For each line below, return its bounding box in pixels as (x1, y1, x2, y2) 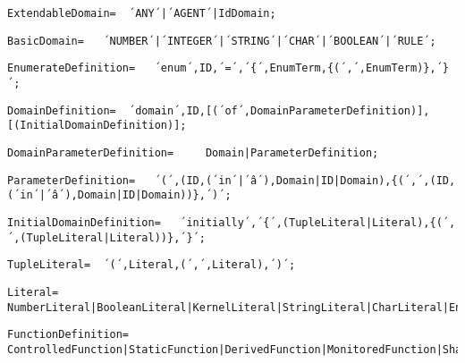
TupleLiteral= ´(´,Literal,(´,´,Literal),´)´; (7, 258, 296, 272)
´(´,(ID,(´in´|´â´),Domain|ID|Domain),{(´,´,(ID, (154, 173, 456, 187)
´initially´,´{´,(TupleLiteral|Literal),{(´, (180, 215, 456, 229)
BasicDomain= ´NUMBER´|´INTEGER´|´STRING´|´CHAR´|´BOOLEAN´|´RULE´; (7, 34, 436, 47)
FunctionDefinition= (7, 328, 130, 342)
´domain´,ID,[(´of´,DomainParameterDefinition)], (129, 104, 430, 117)
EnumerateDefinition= (7, 62, 136, 75)
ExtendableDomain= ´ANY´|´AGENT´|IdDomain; (7, 7, 276, 20)
